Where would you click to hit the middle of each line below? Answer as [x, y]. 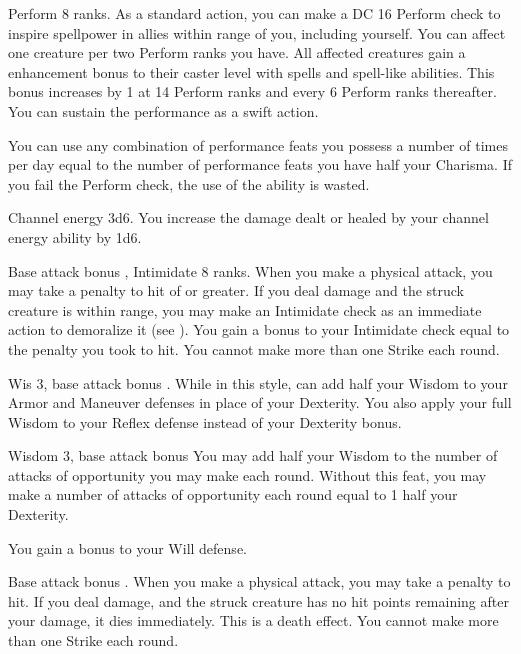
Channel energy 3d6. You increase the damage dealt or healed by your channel [248, 217]
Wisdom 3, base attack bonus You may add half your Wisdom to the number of [253, 455]
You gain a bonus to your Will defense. [127, 547]
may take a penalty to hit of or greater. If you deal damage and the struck [236, 290]
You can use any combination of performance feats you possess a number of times [258, 144]
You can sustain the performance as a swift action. [163, 110]
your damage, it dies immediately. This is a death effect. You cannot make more [253, 620]
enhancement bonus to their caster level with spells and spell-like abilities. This [251, 71]
